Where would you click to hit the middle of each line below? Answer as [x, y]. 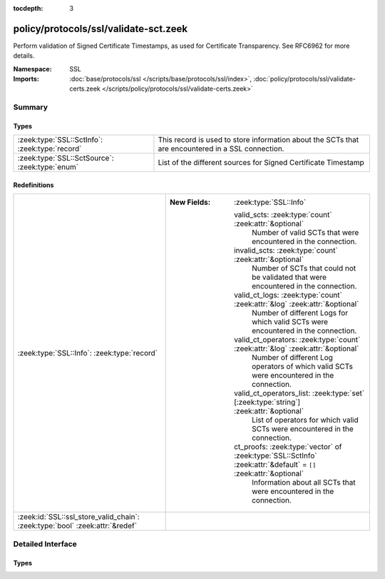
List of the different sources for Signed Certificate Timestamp [261, 163]
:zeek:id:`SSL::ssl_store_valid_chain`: [78, 517]
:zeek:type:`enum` [48, 167]
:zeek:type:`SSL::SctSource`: [66, 158]
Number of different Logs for [300, 313]
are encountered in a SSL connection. [221, 148]
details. [24, 56]
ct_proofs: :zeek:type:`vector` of [288, 447]
